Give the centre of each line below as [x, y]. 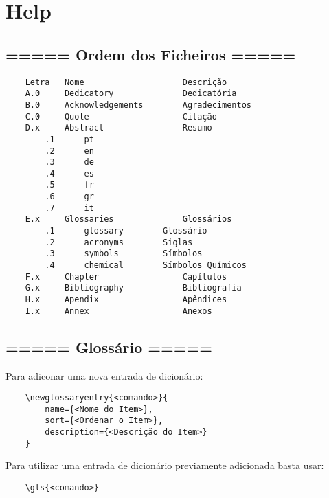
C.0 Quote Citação [121, 116]
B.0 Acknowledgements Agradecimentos [138, 105]
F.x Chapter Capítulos [126, 276]
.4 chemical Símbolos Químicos [146, 265]
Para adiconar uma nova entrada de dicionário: [104, 375]
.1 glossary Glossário [126, 231]
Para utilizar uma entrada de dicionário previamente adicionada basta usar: [165, 465]
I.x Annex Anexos [118, 311]
